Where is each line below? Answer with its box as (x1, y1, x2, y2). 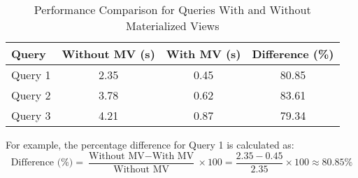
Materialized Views (126, 18, 220, 34)
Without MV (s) (62, 46, 155, 62)
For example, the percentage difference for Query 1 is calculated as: (6, 137, 294, 151)
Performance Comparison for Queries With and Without (34, 1, 311, 18)
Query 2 (11, 87, 51, 103)
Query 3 (11, 107, 51, 123)
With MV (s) (166, 46, 241, 62)
